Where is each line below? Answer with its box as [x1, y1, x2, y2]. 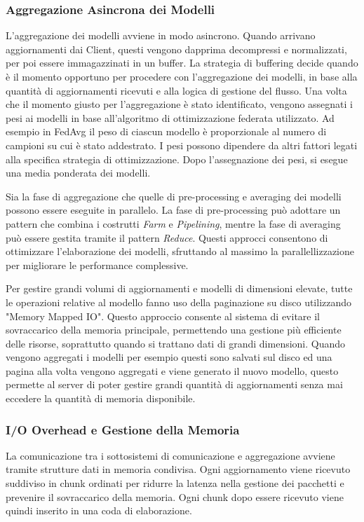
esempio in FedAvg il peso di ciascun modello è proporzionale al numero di [6, 124, 327, 139]
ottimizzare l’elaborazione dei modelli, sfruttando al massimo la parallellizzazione [6, 244, 354, 259]
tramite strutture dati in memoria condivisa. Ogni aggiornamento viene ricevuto [6, 462, 351, 476]
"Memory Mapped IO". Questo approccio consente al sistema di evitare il [6, 308, 320, 323]
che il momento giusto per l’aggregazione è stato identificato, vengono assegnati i [6, 97, 353, 111]
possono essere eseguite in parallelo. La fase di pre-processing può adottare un [6, 202, 341, 217]
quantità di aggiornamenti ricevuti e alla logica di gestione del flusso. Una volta [6, 83, 347, 97]
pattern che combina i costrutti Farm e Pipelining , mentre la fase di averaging [6, 216, 341, 231]
